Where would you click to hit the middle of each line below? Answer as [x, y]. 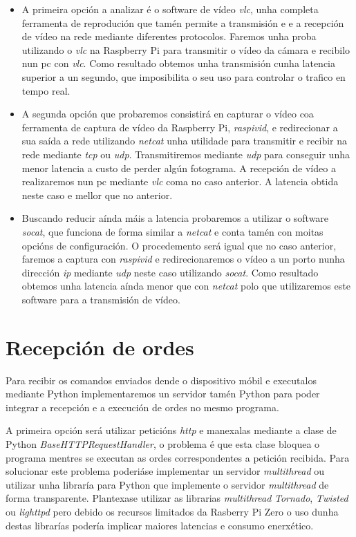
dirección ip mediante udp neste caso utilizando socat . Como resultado [170, 272]
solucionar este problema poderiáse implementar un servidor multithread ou [165, 471]
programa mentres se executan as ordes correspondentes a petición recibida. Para [178, 457]
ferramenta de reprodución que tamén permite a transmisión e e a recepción [183, 22]
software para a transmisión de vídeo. [101, 299]
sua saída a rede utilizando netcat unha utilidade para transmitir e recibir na [185, 141]
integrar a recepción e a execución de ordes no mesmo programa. [142, 407]
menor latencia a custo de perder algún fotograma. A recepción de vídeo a [179, 168]
